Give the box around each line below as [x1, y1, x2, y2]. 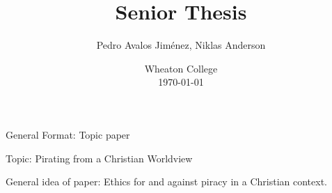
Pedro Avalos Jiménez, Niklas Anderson [96, 38, 266, 52]
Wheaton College [144, 61, 218, 75]
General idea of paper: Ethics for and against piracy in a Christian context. [6, 174, 327, 189]
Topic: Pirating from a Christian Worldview [6, 150, 193, 165]
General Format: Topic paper [6, 127, 130, 141]
